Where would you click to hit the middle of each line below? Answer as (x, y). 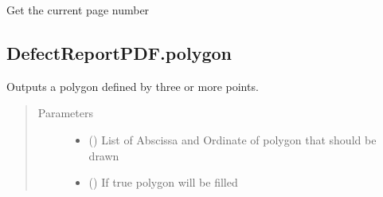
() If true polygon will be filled (163, 182)
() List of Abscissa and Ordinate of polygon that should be (233, 139)
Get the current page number (78, 10)
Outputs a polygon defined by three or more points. (133, 86)
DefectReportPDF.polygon (119, 52)
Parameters (65, 113)
